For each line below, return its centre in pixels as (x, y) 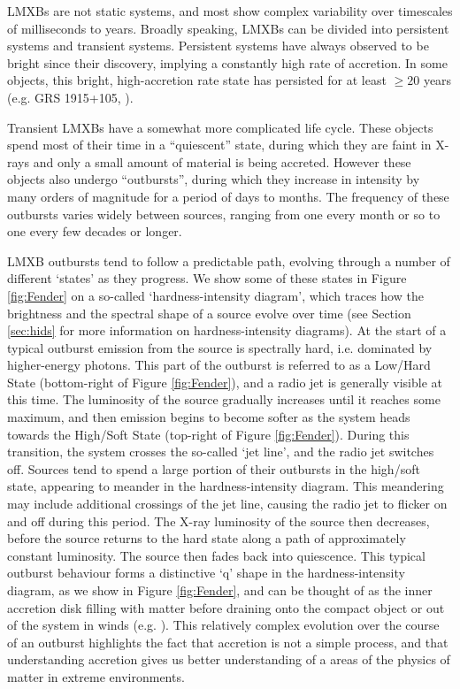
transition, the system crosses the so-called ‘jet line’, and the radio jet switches (221, 452)
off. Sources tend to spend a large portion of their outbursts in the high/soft (214, 468)
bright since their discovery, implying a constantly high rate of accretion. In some (227, 62)
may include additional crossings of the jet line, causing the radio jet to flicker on (227, 504)
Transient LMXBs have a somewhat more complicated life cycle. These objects (220, 127)
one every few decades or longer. (95, 231)
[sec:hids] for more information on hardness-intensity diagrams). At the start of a (227, 330)
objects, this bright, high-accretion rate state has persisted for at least (197, 80)
